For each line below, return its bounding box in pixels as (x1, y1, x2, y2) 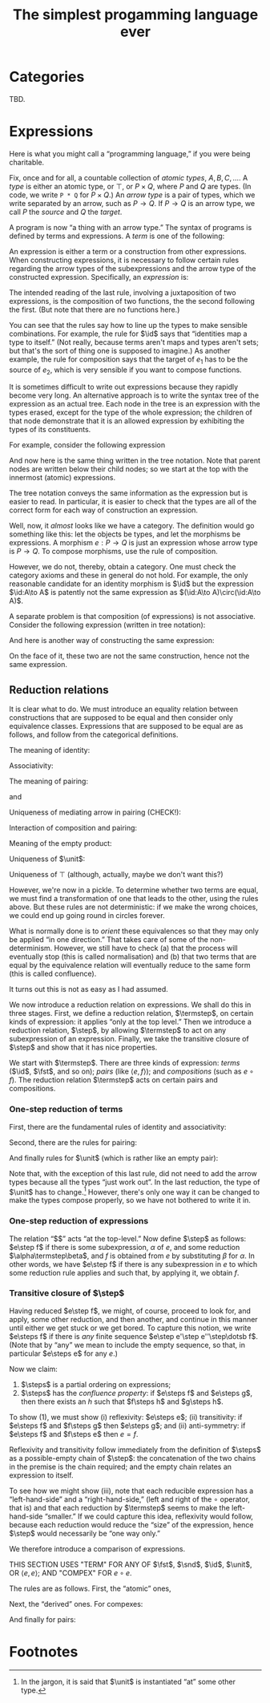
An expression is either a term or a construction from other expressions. (9, 246, 247, 256)
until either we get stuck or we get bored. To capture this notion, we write (9, 1323, 252, 1333)
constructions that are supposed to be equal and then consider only (9, 713, 233, 722)
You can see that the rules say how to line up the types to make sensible (9, 320, 248, 330)
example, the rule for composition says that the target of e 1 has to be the (9, 354, 248, 366)
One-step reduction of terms (9, 1104, 123, 1115)
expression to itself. (9, 1470, 75, 1480)
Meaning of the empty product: (9, 839, 112, 848)
